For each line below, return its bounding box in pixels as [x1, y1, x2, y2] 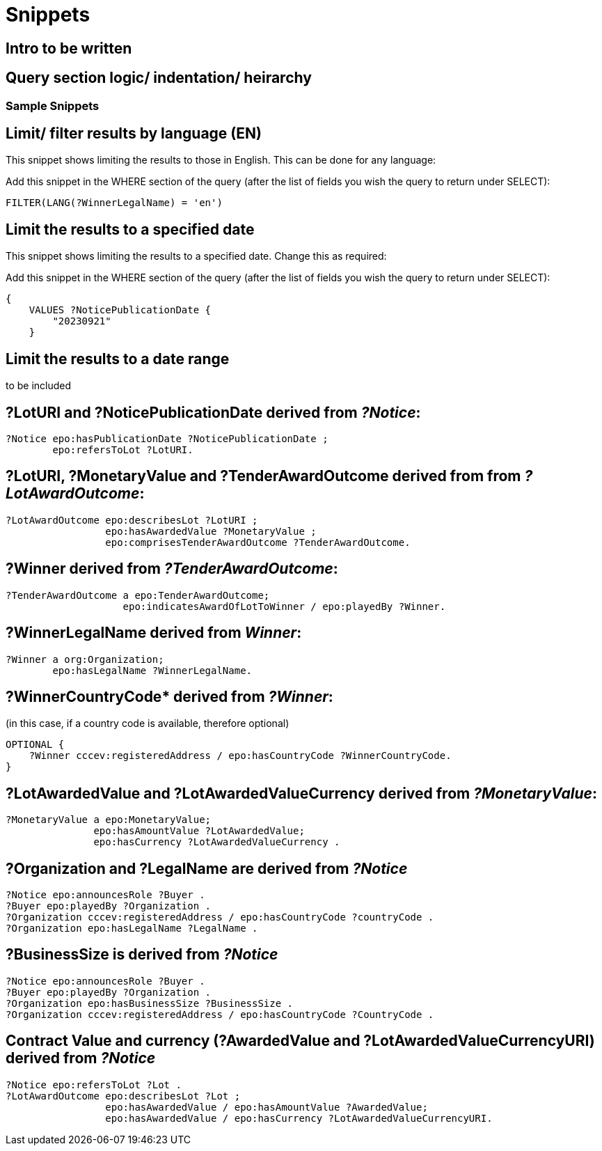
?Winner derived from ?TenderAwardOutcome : [6, 560, 338, 578]
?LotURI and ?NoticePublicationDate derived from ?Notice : [6, 403, 421, 421]
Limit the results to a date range [6, 350, 230, 368]
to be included [6, 379, 72, 392]
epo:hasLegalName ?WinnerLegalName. [52, 664, 253, 676]
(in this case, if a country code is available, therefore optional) [6, 717, 290, 730]
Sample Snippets [6, 98, 100, 113]
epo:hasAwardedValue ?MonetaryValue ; [105, 525, 317, 537]
